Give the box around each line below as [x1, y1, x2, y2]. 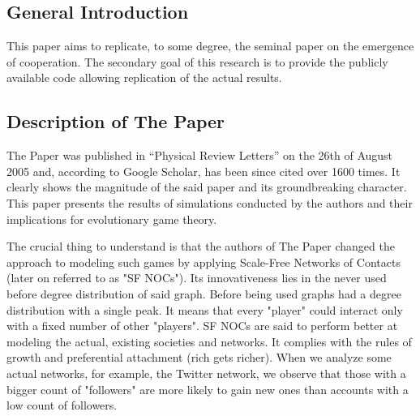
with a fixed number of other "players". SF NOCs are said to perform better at [6, 317, 398, 334]
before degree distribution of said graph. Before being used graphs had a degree [6, 285, 401, 302]
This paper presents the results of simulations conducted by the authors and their [6, 194, 413, 211]
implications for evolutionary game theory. [6, 210, 217, 227]
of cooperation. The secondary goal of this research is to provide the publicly [6, 53, 388, 70]
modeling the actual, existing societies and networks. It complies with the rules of [6, 332, 412, 350]
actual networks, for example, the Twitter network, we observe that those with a [6, 364, 406, 381]
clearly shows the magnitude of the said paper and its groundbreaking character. [6, 178, 407, 195]
